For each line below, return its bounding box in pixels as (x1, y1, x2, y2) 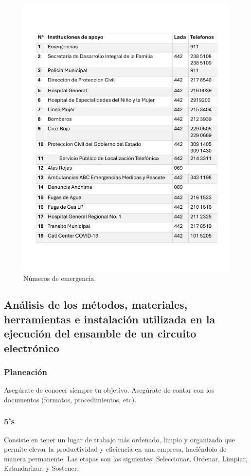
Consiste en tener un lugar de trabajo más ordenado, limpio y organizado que (4, 434, 235, 444)
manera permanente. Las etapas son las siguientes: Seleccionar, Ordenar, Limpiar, (4, 453, 248, 463)
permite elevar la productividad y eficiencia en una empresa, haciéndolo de (4, 444, 227, 454)
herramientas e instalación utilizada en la (4, 311, 215, 326)
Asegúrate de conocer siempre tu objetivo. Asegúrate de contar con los (4, 385, 215, 395)
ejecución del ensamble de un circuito (4, 326, 197, 341)
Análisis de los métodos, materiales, (4, 297, 188, 312)
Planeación (4, 365, 47, 377)
